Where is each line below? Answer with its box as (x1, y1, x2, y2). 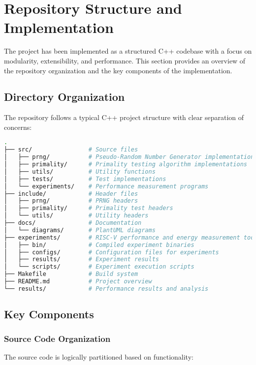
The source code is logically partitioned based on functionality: (4, 351, 193, 362)
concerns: (4, 122, 32, 132)
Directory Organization (4, 89, 125, 104)
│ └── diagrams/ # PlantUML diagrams (4, 226, 156, 234)
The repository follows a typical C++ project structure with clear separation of (4, 112, 244, 122)
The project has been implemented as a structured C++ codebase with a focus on (4, 46, 252, 56)
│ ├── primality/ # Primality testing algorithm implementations (4, 161, 247, 168)
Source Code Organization (4, 332, 111, 344)
